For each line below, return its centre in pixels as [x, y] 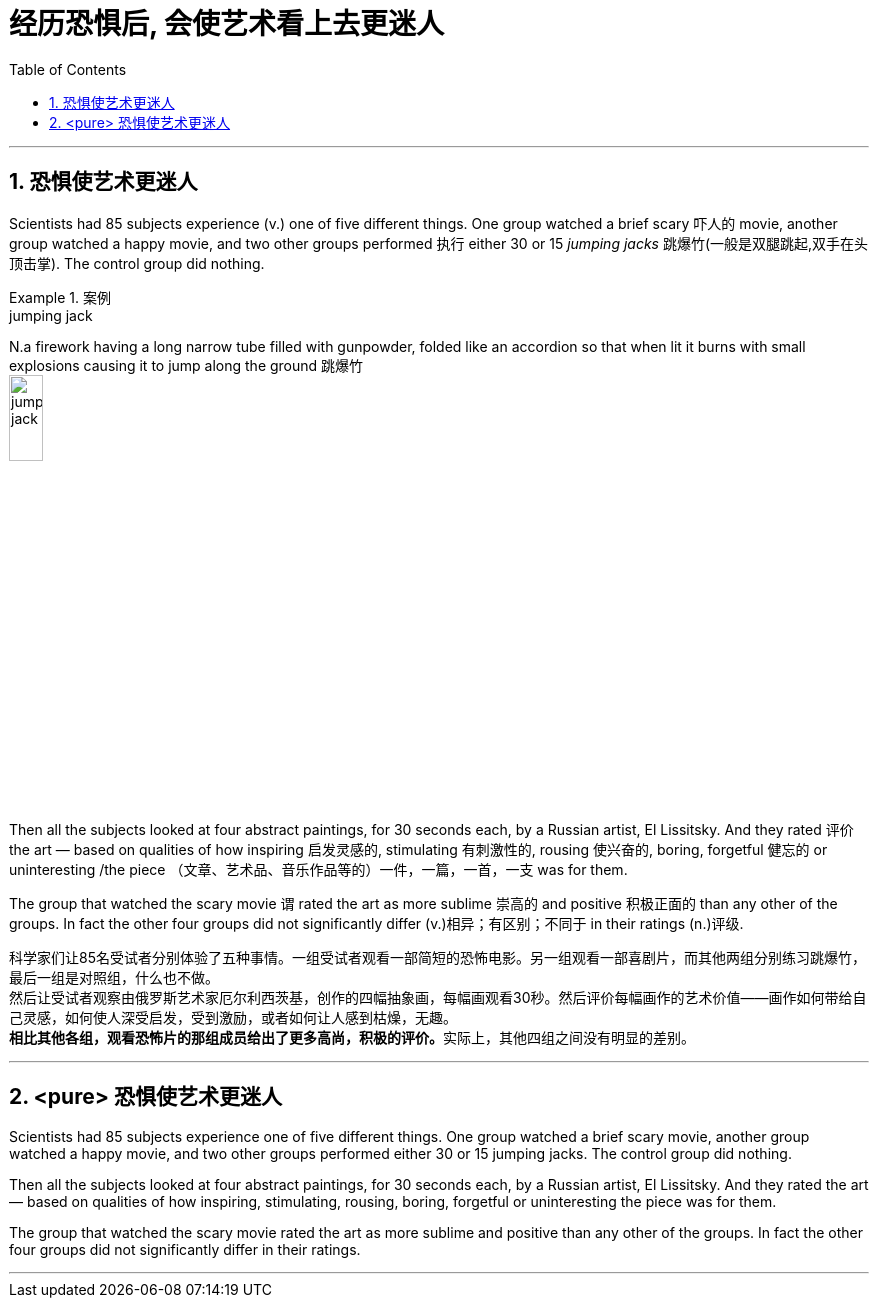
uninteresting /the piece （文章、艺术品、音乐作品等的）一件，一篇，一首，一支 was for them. [318, 869]
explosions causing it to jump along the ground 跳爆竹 [186, 365]
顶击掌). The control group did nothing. [137, 263]
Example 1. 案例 [60, 297]
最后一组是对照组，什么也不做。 [114, 977]
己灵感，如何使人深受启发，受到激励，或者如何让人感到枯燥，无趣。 [233, 1017]
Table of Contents [68, 69]
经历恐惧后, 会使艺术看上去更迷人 [227, 24]
